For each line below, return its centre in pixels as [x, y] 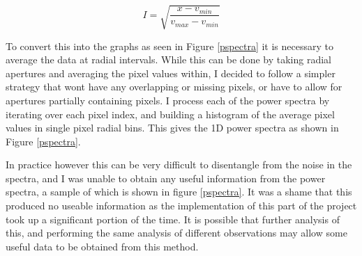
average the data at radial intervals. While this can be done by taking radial [168, 59]
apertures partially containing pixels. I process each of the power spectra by [168, 100]
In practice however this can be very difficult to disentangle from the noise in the [179, 165]
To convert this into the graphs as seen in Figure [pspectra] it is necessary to [169, 46]
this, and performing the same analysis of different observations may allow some [176, 233]
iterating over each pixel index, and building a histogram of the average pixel [170, 114]
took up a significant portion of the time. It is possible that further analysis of [173, 219]
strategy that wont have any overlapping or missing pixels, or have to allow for [174, 87]
